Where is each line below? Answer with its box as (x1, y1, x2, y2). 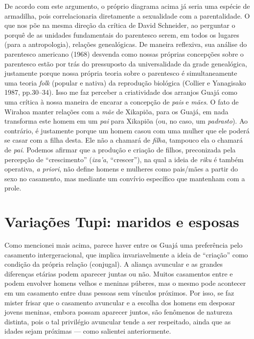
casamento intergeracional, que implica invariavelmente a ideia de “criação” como (4, 249, 248, 259)
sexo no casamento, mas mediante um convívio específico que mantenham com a (4, 173, 245, 183)
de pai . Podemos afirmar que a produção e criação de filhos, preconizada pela (4, 144, 236, 154)
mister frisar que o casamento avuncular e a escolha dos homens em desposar (4, 297, 235, 307)
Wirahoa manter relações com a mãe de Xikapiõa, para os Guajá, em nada (4, 106, 229, 116)
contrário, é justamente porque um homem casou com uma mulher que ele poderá (4, 125, 250, 135)
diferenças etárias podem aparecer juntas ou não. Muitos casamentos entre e (4, 268, 233, 278)
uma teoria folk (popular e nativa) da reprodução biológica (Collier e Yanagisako (4, 77, 246, 87)
